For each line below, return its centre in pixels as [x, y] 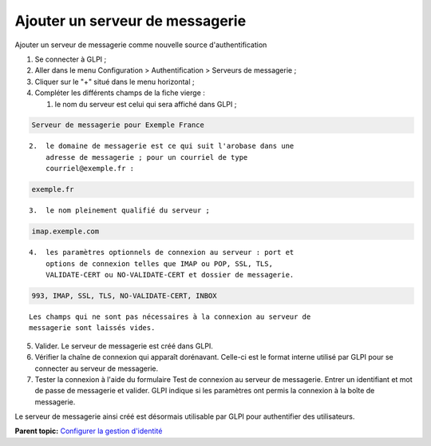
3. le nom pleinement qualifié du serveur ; [120, 211]
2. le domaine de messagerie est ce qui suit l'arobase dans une [162, 146]
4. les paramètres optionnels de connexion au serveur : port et [162, 253]
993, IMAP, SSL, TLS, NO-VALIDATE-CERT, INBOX [124, 295]
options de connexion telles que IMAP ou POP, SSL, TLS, [159, 263]
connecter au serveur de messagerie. [97, 368]
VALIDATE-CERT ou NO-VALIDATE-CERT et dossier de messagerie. [170, 275]
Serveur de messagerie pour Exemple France [118, 125]
